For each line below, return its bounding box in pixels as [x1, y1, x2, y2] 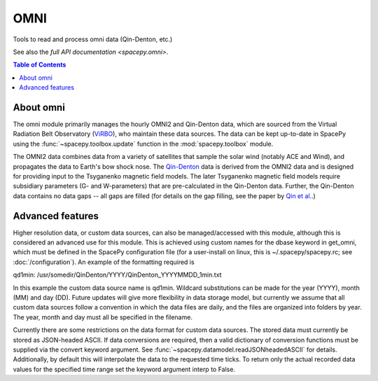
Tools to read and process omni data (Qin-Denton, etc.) [13, 35, 173, 43]
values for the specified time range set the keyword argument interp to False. [13, 365, 236, 373]
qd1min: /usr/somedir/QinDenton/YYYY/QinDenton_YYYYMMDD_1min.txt [13, 270, 222, 279]
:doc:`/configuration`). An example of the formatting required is [13, 258, 195, 266]
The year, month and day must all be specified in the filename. [13, 312, 192, 321]
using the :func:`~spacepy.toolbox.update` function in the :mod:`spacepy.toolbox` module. [13, 139, 274, 148]
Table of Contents [13, 60, 66, 69]
